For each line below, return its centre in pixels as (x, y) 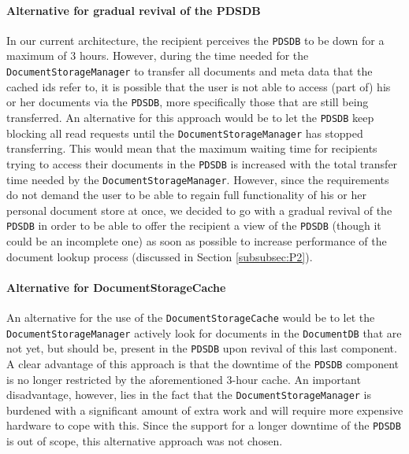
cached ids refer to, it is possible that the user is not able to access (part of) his (199, 86)
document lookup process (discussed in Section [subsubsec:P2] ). (160, 256)
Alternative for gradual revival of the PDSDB (134, 10)
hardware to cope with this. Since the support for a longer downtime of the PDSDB (204, 425)
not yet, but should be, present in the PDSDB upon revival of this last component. (202, 348)
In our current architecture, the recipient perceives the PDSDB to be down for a (195, 40)
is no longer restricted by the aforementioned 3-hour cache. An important (184, 379)
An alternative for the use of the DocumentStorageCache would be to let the (191, 317)
